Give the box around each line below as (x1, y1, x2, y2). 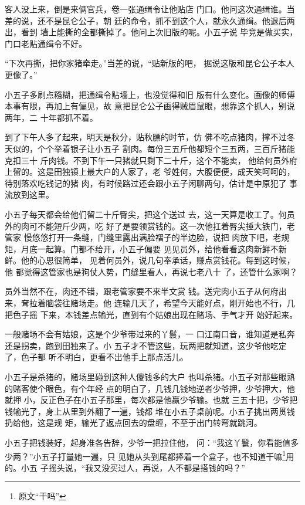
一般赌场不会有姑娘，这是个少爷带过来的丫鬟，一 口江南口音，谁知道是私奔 (5, 328, 295, 340)
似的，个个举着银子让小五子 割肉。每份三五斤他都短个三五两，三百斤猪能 (12, 142, 295, 154)
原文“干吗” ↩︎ (18, 490, 66, 502)
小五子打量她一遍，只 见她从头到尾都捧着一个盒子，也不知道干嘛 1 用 (33, 448, 294, 462)
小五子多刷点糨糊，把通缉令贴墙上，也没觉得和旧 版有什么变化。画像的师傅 (5, 88, 295, 100)
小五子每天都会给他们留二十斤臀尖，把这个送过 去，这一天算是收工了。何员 (5, 208, 295, 220)
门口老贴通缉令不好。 (5, 37, 87, 49)
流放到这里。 (5, 188, 54, 201)
